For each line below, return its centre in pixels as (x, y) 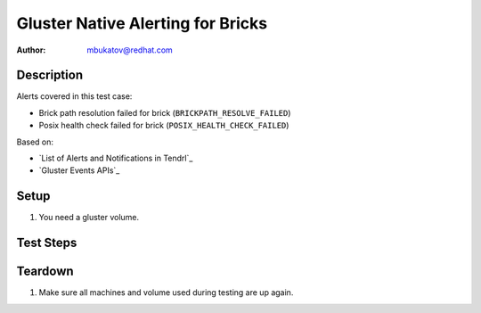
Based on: (35, 142)
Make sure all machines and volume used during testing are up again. (166, 292)
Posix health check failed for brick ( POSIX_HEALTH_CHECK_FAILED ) (164, 126)
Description (50, 75)
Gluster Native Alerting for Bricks (142, 23)
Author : (31, 50)
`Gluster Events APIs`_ (79, 170)
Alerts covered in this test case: (74, 96)
